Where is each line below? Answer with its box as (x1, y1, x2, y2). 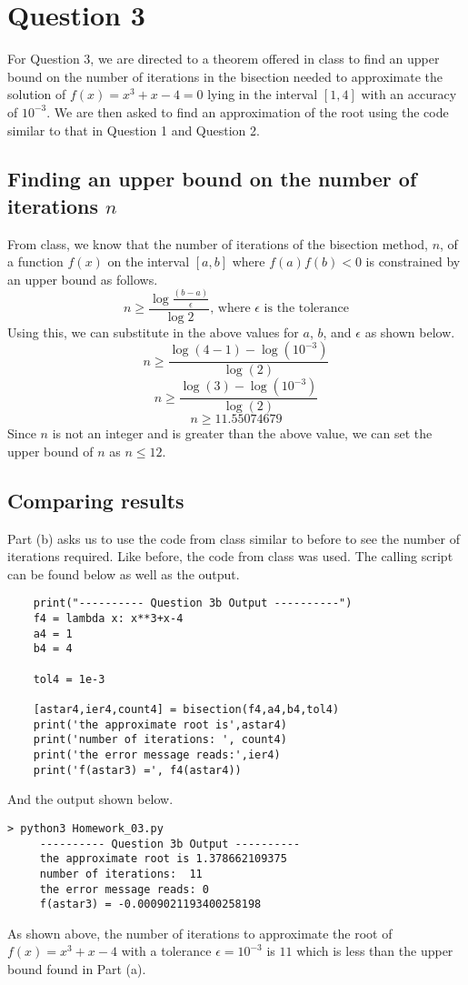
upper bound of (7, 441, 94, 460)
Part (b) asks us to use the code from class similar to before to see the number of (7, 528, 460, 548)
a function (7, 252, 64, 271)
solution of (7, 85, 66, 104)
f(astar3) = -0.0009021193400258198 (39, 898, 262, 911)
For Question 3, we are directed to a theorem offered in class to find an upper (7, 49, 440, 68)
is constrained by (365, 252, 461, 271)
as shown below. (364, 322, 455, 341)
